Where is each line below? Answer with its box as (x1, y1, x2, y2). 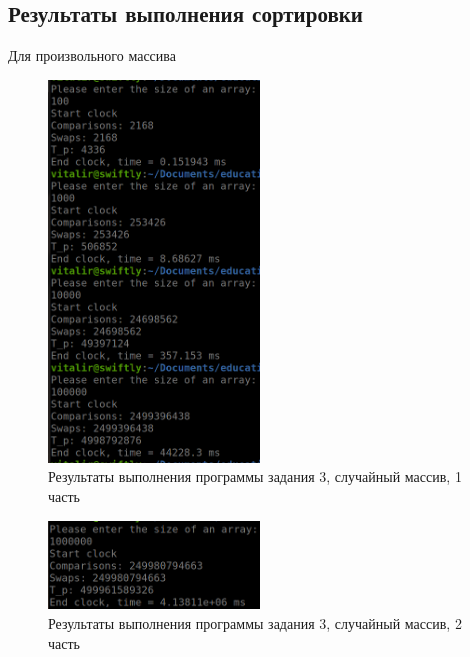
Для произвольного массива (8, 45, 176, 66)
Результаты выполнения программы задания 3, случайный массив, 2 (48, 612, 462, 633)
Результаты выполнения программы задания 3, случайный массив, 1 (48, 466, 462, 487)
